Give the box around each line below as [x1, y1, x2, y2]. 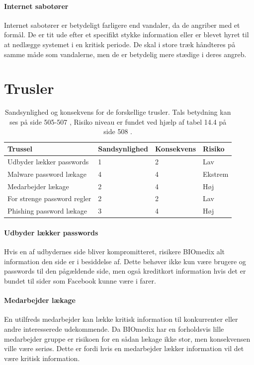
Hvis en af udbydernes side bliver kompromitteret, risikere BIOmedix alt [4, 246, 225, 257]
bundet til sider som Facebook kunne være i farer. [4, 275, 156, 286]
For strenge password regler [7, 193, 91, 204]
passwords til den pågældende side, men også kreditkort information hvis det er [4, 266, 246, 276]
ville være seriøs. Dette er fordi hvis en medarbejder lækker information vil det [4, 343, 244, 354]
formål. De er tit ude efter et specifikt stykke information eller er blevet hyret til [4, 29, 249, 40]
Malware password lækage [7, 168, 86, 179]
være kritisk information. [4, 353, 80, 363]
